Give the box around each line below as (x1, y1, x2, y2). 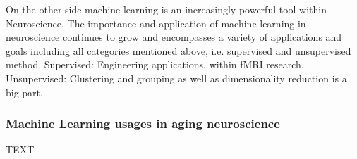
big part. (6, 84, 43, 99)
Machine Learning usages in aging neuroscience (6, 115, 280, 132)
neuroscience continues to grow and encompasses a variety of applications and (6, 30, 342, 44)
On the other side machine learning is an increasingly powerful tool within (6, 2, 327, 16)
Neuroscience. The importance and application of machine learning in (6, 15, 306, 30)
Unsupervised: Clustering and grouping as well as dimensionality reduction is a (6, 70, 347, 85)
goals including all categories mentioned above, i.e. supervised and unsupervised (6, 43, 351, 58)
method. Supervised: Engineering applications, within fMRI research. (6, 57, 304, 72)
